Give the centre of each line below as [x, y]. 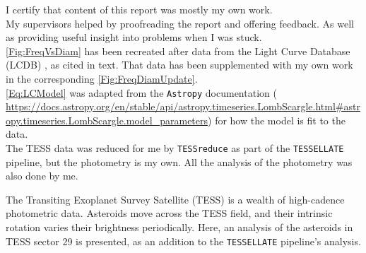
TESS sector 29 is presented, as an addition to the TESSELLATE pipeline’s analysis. [183, 241]
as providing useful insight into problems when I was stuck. [134, 37]
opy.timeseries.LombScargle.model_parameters [107, 120]
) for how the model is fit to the [277, 120]
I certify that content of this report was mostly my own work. [139, 9]
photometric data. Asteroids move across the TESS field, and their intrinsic [169, 213]
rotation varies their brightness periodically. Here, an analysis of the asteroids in [179, 227]
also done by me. [42, 176]
